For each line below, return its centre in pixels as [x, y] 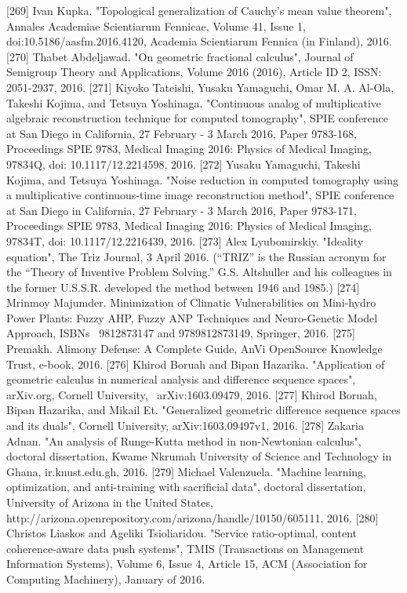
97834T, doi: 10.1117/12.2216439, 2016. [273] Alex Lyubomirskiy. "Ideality [185, 240]
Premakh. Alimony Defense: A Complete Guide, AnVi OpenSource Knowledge [194, 349]
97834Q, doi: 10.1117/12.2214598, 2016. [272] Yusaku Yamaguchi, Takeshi [184, 164]
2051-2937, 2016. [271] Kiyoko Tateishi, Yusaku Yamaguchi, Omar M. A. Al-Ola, [200, 87]
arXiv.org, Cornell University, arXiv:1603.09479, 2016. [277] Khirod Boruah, [192, 394]
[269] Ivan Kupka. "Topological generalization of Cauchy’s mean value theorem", [199, 10]
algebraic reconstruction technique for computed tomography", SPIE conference [198, 118]
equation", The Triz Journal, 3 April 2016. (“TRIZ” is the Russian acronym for [196, 256]
